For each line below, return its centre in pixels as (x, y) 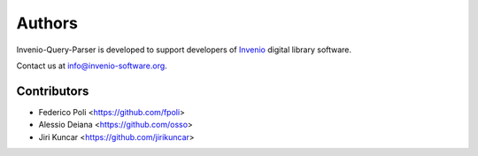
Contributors (53, 91)
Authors (47, 23)
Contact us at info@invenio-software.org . (92, 66)
